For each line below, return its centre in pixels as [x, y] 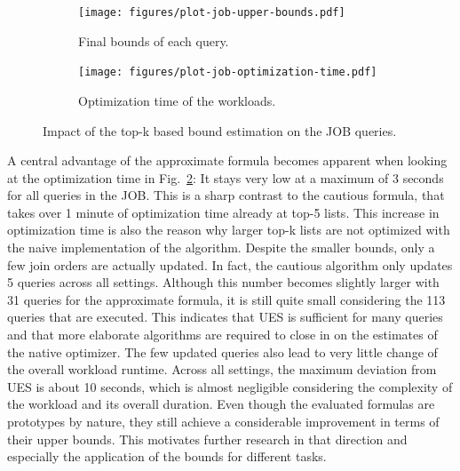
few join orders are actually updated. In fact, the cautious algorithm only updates [230, 264]
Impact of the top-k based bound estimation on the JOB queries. [220, 130]
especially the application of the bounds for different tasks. [167, 456]
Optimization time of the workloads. [177, 100]
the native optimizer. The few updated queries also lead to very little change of [222, 351]
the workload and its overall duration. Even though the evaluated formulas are [221, 404]
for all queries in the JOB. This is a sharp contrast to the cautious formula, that [226, 195]
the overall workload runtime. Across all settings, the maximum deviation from [222, 369]
